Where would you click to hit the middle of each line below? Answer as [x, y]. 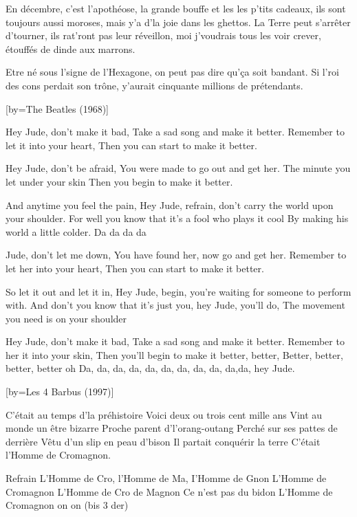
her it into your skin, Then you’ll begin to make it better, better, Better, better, [174, 354]
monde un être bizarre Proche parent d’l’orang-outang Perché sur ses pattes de [172, 428]
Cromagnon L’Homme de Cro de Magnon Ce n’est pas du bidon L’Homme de [169, 491]
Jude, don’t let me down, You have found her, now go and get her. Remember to [176, 255]
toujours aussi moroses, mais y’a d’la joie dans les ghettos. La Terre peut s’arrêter [178, 22]
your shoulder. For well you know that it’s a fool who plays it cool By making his [177, 218]
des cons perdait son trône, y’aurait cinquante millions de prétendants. [154, 85]
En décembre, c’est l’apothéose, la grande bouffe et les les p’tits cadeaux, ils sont [176, 8]
